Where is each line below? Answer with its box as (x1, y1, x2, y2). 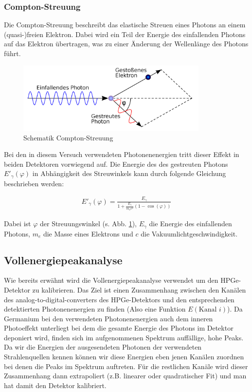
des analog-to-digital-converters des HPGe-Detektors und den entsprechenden (4, 294, 234, 304)
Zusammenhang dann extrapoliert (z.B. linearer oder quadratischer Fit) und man (4, 371, 247, 381)
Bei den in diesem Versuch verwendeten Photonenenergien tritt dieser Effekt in (4, 149, 239, 159)
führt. (4, 48, 21, 58)
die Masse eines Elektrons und (43, 228, 133, 238)
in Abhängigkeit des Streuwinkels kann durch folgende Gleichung (32, 168, 226, 178)
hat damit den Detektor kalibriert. (4, 380, 107, 390)
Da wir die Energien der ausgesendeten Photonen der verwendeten (4, 342, 202, 352)
